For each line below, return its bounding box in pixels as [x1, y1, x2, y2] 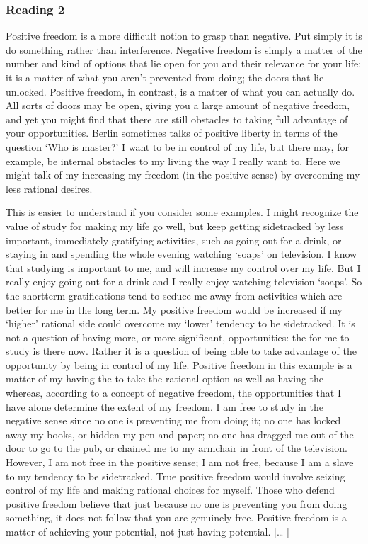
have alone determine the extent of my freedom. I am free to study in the [6, 399, 323, 414]
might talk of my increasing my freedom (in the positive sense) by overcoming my [6, 167, 360, 182]
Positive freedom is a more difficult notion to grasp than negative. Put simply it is [6, 28, 362, 43]
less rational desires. [6, 181, 93, 195]
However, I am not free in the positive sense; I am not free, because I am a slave [6, 455, 354, 470]
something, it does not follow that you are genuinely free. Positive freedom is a [6, 510, 347, 525]
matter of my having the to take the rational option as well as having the [6, 371, 323, 386]
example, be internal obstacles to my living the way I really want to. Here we [6, 153, 340, 168]
